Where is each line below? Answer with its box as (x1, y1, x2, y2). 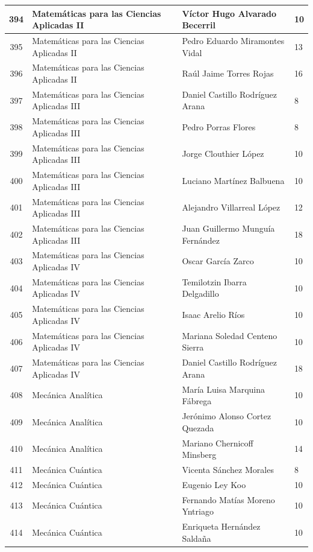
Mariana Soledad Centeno (182, 329, 277, 341)
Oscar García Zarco (182, 255, 254, 267)
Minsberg (182, 448, 217, 461)
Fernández (182, 233, 220, 246)
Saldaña (182, 531, 211, 544)
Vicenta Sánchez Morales (182, 463, 274, 475)
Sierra (182, 341, 204, 354)
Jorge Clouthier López (182, 147, 264, 160)
